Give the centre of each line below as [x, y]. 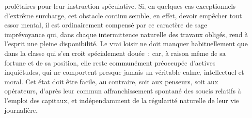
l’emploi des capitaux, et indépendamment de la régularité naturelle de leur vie [122, 100]
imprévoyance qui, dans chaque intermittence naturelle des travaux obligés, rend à [126, 34]
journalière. [21, 110]
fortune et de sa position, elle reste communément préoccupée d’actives [110, 62]
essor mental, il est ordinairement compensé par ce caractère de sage [106, 25]
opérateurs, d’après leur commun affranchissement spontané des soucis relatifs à [123, 91]
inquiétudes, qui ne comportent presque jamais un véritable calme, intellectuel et [124, 72]
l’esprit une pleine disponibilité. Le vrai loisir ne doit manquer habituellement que [126, 44]
